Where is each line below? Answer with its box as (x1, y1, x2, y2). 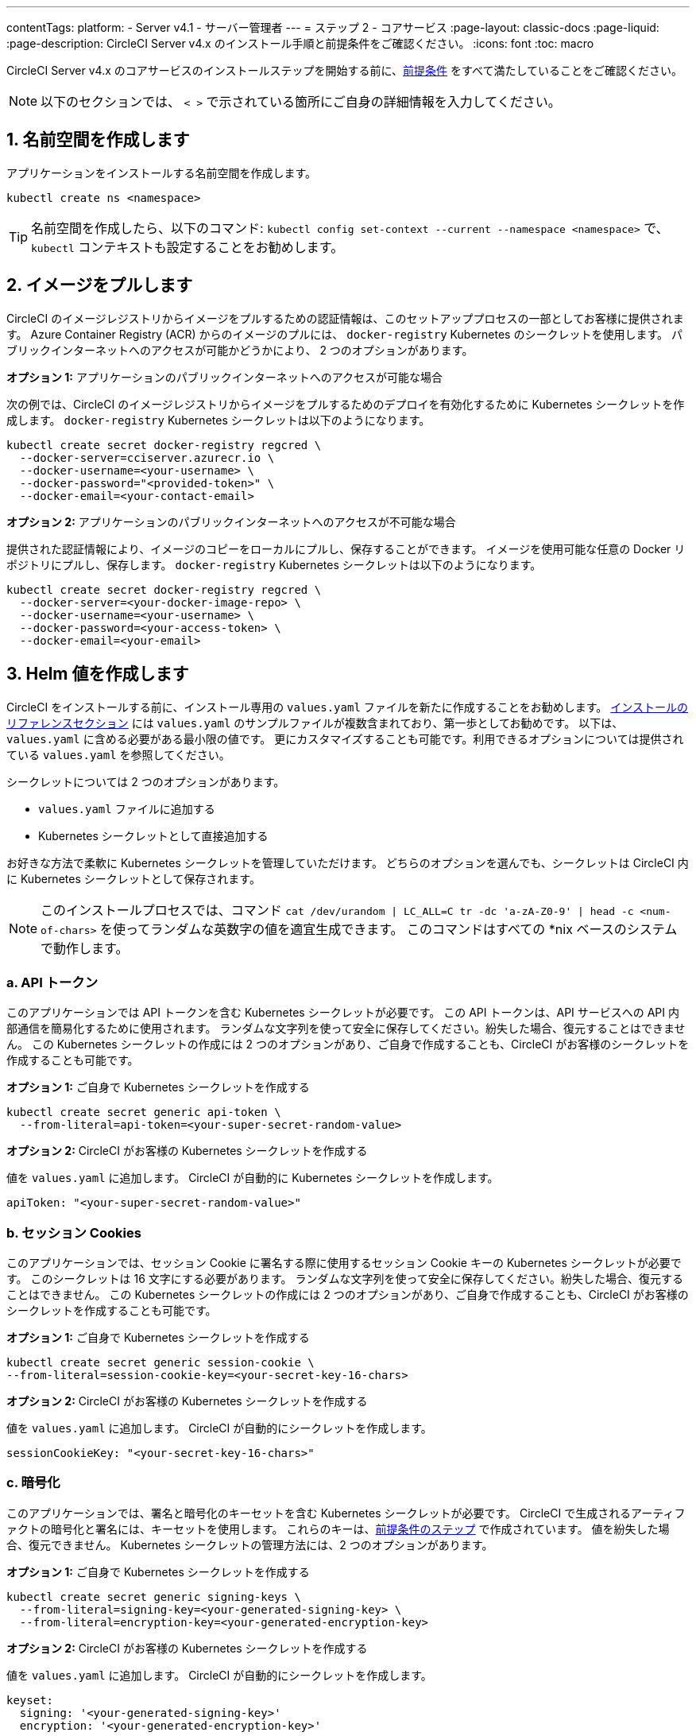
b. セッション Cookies (6, 1224, 141, 1241)
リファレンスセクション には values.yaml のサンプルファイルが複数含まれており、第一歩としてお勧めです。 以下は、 (6, 715, 624, 730)
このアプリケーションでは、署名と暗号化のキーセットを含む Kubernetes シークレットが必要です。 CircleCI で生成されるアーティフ (6, 1505, 686, 1520)
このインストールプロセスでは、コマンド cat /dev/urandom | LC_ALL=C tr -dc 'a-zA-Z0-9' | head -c (41, 901, 634, 918)
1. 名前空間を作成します (6, 130, 190, 150)
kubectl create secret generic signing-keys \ (6, 1590, 301, 1603)
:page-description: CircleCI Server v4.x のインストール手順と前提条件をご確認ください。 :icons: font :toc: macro (6, 37, 594, 50)
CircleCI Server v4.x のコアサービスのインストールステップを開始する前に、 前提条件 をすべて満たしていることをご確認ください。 (6, 64, 683, 77)
